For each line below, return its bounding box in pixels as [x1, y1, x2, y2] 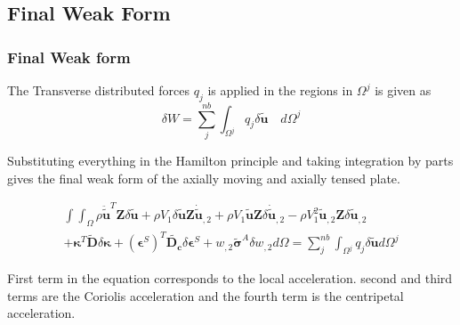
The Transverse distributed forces [7, 81, 190, 99]
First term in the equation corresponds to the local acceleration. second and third [7, 269, 453, 288]
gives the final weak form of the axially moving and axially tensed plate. [7, 168, 400, 187]
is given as [375, 81, 432, 99]
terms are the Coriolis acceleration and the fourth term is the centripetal [7, 286, 404, 305]
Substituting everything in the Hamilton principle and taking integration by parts [7, 150, 454, 169]
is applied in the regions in [207, 81, 353, 99]
